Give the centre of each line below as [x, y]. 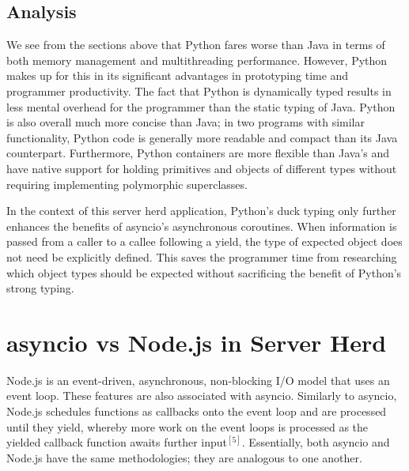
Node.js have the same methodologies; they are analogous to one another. [184, 457]
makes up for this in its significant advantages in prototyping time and [178, 75]
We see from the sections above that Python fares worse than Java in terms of [196, 45]
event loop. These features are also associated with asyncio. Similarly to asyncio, [202, 396]
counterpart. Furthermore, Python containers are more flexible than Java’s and [198, 153]
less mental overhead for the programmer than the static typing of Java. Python [201, 106]
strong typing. [40, 288]
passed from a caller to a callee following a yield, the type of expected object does [204, 241]
